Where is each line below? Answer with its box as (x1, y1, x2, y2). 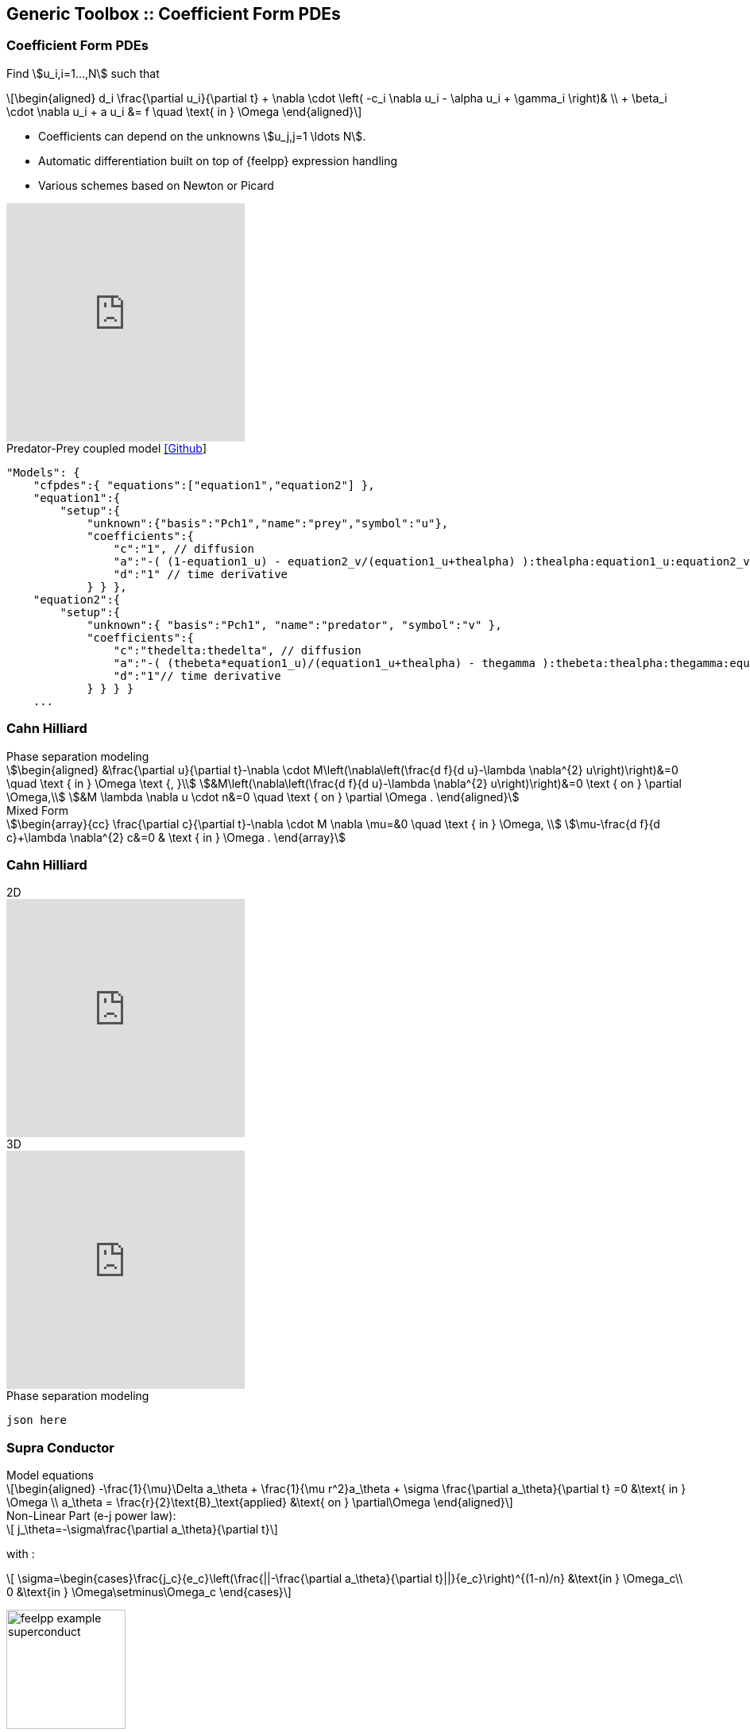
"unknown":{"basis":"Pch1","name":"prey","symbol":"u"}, (87, 516, 449, 530)
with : (6, 1547, 35, 1561)
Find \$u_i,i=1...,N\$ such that (6, 66, 160, 80)
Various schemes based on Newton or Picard (38, 178, 274, 192)
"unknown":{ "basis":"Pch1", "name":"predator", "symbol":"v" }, (87, 618, 502, 631)
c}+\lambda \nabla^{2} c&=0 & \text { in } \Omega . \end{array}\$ (6, 830, 346, 844)
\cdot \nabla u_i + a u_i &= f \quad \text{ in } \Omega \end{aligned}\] (6, 104, 362, 118)
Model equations (6, 1468, 95, 1483)
